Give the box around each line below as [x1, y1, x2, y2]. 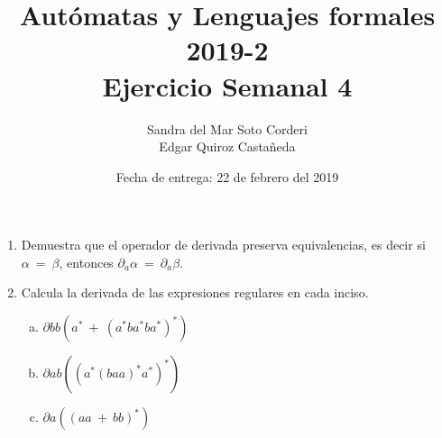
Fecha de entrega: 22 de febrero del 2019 [115, 167, 339, 186]
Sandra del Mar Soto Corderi [147, 119, 308, 138]
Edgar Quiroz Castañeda [159, 137, 296, 156]
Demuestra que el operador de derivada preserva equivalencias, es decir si [21, 235, 426, 254]
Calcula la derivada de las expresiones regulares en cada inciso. [21, 283, 369, 302]
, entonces [59, 252, 114, 271]
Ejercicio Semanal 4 [102, 67, 353, 104]
